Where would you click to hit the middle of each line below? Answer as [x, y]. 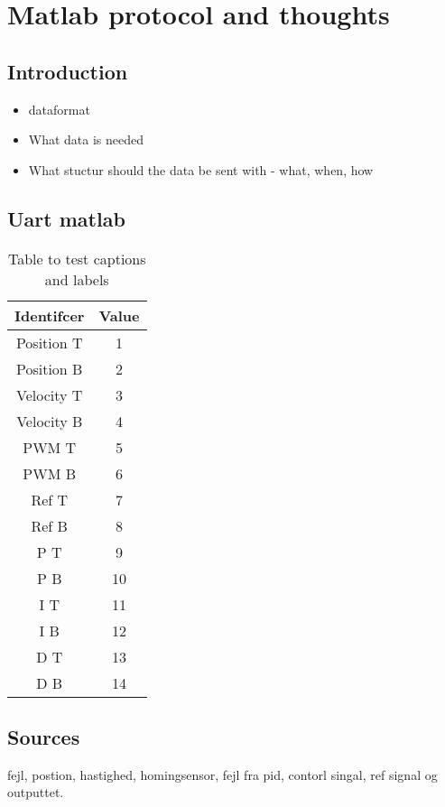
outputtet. [36, 792]
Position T [49, 342]
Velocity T [50, 394]
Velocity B [50, 421]
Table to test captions [77, 258]
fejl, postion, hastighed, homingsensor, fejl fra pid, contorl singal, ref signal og [222, 774]
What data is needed [86, 139]
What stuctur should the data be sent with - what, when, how [201, 169]
